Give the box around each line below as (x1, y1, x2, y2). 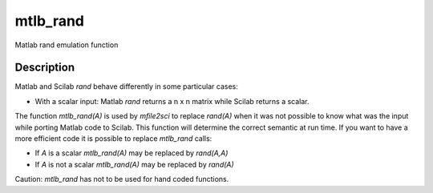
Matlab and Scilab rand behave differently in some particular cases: (14, 82, 238, 91)
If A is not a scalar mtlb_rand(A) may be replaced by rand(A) (34, 159, 234, 169)
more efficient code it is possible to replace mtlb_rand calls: (14, 134, 212, 143)
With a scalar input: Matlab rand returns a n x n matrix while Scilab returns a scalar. (34, 96, 310, 106)
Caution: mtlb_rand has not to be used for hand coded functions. (14, 175, 229, 184)
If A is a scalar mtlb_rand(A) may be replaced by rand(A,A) (34, 148, 229, 158)
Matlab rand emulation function (14, 40, 119, 50)
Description (14, 61, 75, 74)
